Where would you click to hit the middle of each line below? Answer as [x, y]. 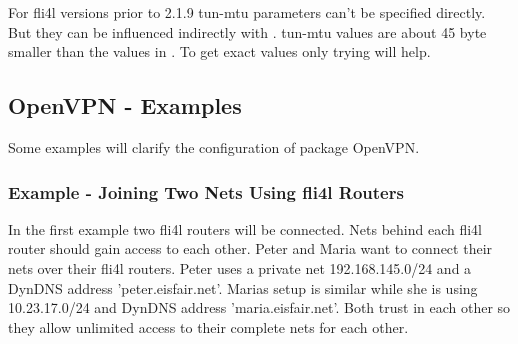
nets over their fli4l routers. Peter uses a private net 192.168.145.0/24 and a [240, 267]
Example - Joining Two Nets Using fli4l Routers [206, 191]
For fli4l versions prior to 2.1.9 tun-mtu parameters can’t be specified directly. [247, 12]
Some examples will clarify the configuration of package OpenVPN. [214, 146]
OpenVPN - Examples [125, 105]
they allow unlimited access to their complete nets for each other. [208, 326]
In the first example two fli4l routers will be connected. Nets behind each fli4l [245, 228]
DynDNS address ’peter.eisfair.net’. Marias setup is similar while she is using [243, 287]
